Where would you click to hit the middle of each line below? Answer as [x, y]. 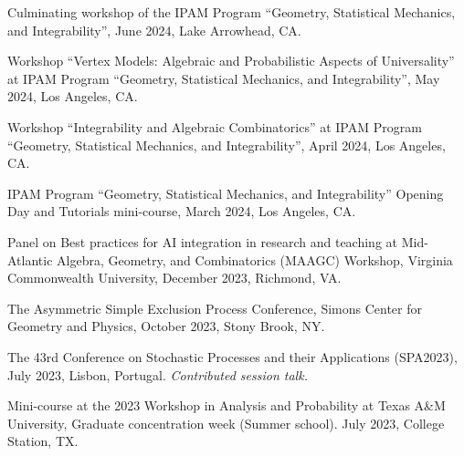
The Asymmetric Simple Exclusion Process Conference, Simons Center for [215, 308]
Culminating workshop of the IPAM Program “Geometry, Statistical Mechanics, [232, 12]
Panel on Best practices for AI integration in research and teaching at [203, 241]
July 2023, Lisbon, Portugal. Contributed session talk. [158, 374]
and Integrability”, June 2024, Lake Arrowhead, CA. [154, 30]
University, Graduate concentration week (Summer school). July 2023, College [226, 423]
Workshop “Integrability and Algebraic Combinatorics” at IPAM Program [215, 126]
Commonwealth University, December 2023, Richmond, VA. [174, 278]
